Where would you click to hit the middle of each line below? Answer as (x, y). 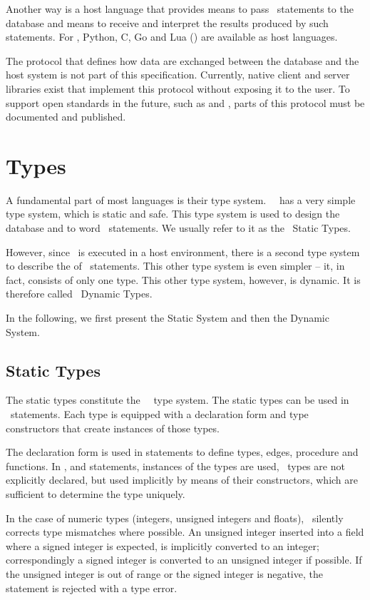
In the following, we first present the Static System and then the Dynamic (168, 318)
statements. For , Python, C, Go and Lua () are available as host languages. (172, 37)
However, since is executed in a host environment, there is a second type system (183, 251)
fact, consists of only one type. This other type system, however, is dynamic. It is (183, 279)
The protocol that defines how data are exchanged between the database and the (183, 60)
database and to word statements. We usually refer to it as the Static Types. (178, 228)
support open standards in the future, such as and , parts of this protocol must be (185, 102)
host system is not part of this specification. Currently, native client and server (178, 75)
